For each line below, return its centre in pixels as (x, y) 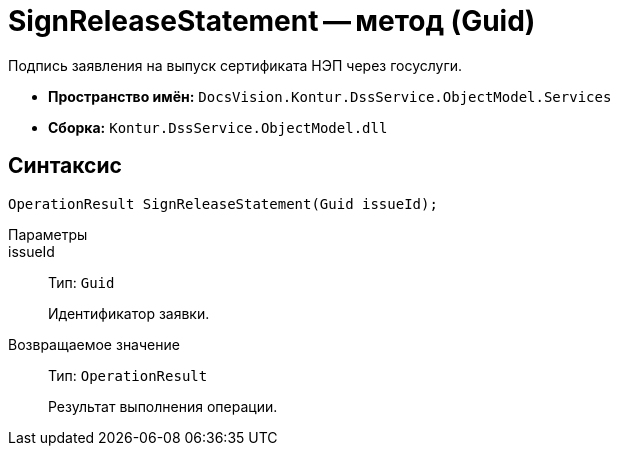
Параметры (48, 234)
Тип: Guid (81, 282)
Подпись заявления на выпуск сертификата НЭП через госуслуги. (235, 65)
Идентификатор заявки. (129, 313)
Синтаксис (65, 166)
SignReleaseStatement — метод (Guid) (272, 21)
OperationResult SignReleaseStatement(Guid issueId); (223, 203)
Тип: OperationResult (128, 375)
